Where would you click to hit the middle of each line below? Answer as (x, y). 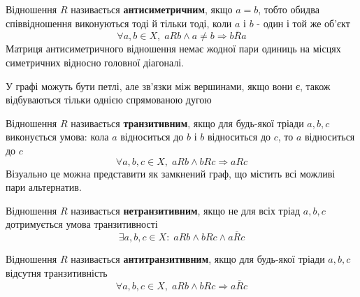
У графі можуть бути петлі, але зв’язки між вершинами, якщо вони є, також (168, 86)
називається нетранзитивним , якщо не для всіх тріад (186, 210)
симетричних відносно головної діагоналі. (95, 62)
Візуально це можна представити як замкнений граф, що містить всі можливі (171, 173)
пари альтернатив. (44, 187)
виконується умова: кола (57, 137)
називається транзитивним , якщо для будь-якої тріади (187, 123)
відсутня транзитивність (57, 272)
